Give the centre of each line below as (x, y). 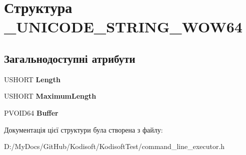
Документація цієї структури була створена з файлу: (83, 129)
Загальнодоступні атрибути (70, 58)
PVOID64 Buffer (31, 112)
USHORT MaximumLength (50, 96)
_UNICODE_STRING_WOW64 (123, 27)
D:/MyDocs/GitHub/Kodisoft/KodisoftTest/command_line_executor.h (114, 146)
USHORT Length (32, 79)
